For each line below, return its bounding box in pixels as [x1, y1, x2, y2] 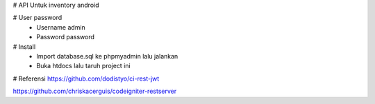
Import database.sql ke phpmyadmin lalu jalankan [36, 52, 178, 60]
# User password [12, 14, 62, 22]
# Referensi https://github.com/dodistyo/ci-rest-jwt [12, 74, 160, 83]
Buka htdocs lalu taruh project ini [36, 62, 131, 70]
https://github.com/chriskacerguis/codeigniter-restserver [12, 87, 177, 96]
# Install [12, 42, 36, 51]
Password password [36, 33, 95, 41]
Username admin [36, 23, 86, 31]
